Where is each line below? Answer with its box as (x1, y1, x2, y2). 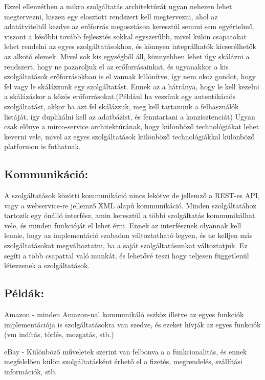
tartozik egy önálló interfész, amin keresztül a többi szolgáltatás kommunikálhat (4, 210, 255, 221)
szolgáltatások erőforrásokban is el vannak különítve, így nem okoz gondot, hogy (4, 71, 256, 82)
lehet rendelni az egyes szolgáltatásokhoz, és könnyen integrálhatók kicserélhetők (4, 41, 256, 52)
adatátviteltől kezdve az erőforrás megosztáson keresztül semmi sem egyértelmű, (4, 21, 255, 32)
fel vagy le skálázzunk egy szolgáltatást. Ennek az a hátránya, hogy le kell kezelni (4, 81, 259, 91)
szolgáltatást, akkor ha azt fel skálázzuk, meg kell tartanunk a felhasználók (4, 101, 239, 111)
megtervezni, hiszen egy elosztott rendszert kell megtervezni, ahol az (4, 11, 218, 21)
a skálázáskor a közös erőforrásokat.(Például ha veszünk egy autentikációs (4, 91, 235, 102)
